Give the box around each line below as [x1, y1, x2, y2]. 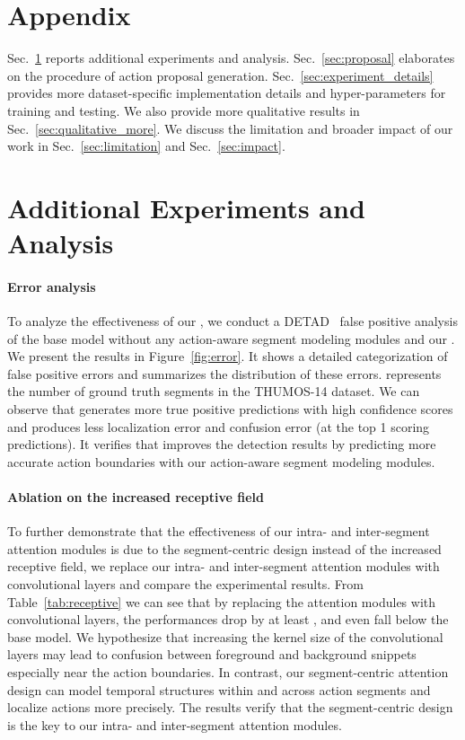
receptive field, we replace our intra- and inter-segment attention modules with [7, 557, 440, 576]
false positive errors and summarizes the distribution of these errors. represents [7, 364, 442, 383]
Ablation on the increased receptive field [7, 487, 264, 506]
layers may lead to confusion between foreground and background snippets [7, 645, 417, 664]
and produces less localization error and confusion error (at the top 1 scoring [7, 417, 430, 436]
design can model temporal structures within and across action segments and [7, 680, 431, 699]
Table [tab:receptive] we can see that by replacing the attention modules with [7, 592, 436, 611]
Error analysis [7, 277, 96, 295]
